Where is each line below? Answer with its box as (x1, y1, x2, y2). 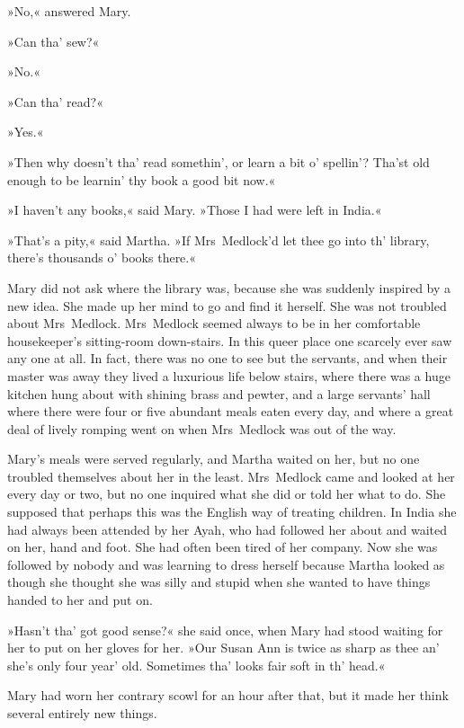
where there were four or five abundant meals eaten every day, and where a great (7, 402, 454, 421)
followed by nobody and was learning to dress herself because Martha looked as (7, 555, 445, 573)
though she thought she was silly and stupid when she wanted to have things (7, 573, 431, 591)
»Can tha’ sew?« (7, 31, 100, 50)
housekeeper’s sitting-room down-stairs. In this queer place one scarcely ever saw (7, 331, 452, 350)
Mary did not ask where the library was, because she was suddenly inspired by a (7, 278, 451, 297)
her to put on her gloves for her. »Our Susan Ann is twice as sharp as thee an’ (7, 638, 440, 657)
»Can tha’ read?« (7, 92, 104, 111)
